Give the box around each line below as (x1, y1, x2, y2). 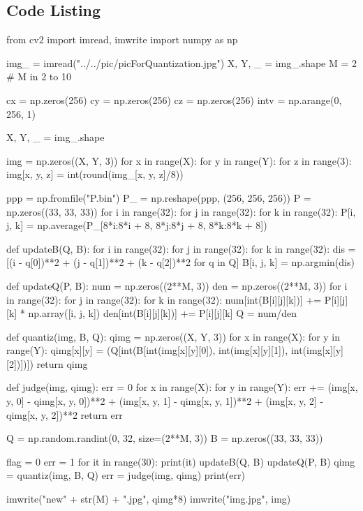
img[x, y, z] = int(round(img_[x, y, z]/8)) (6, 167, 184, 182)
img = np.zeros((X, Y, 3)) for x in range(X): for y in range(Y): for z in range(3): (6, 153, 352, 168)
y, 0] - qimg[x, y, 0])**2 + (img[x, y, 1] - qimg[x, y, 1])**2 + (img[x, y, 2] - (6, 394, 324, 408)
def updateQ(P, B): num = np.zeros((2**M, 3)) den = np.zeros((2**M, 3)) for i (6, 278, 348, 292)
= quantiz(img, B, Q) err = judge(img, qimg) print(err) (6, 468, 245, 482)
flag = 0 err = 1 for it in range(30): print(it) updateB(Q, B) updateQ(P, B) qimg (6, 454, 355, 468)
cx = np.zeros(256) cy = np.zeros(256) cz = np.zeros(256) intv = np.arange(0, (6, 92, 342, 107)
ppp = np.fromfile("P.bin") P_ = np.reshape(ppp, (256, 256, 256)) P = (6, 190, 311, 205)
